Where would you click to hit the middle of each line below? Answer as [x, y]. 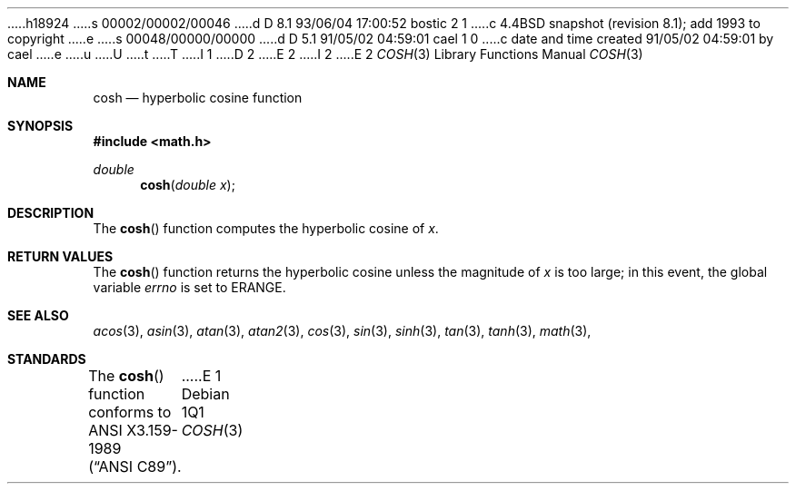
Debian [205, 394]
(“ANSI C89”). [135, 466]
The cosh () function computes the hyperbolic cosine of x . [266, 228]
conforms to [130, 412]
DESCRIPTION [51, 213]
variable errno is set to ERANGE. [189, 287]
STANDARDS [47, 359]
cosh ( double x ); [188, 185]
